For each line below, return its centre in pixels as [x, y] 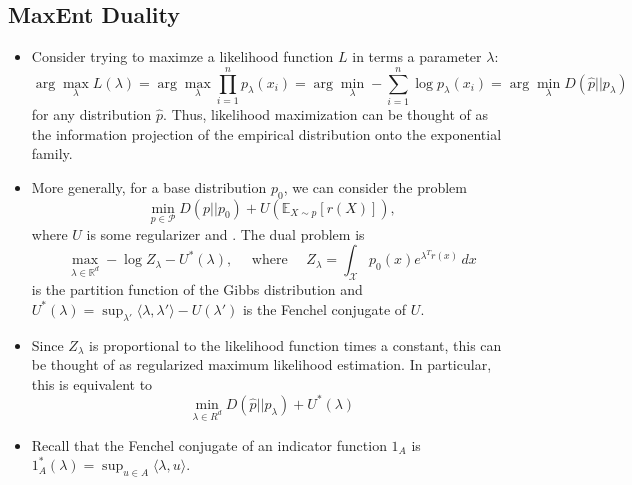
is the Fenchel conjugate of [324, 308]
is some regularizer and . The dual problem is [225, 233]
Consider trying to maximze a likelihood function [182, 56]
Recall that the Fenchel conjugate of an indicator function [209, 444]
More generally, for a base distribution [149, 186]
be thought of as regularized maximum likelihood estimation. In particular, [261, 364]
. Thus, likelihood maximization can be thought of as [325, 113]
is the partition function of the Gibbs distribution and [197, 289]
